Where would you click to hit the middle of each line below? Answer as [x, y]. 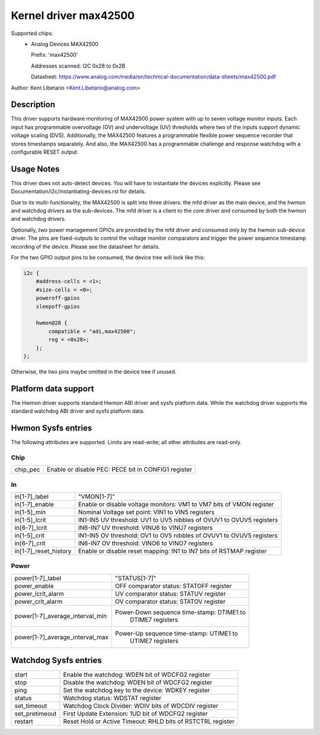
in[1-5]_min [30, 512]
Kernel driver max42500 [73, 15]
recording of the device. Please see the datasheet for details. [85, 246]
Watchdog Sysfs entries [56, 660]
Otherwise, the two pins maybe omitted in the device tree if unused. [94, 372]
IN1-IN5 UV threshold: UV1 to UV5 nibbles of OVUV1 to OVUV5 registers [178, 519]
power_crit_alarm [39, 601]
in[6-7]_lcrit [31, 527]
